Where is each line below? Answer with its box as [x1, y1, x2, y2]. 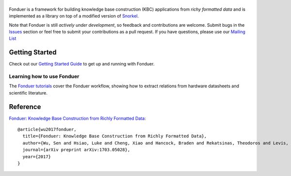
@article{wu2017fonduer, [17, 127, 77, 132]
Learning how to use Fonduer [9, 73, 80, 80]
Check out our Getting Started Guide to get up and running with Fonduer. [9, 61, 155, 67]
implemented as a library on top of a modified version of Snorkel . [9, 13, 139, 19]
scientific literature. [9, 90, 48, 96]
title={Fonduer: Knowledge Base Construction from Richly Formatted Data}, [22, 133, 207, 139]
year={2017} [22, 154, 51, 160]
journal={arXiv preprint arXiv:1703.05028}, [22, 147, 130, 153]
